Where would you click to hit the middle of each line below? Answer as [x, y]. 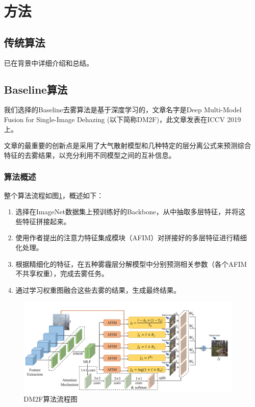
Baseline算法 [36, 89]
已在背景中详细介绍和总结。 [49, 63]
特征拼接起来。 [46, 221]
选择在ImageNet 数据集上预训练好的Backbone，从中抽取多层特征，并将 [127, 212]
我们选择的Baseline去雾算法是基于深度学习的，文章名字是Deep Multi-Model [123, 110]
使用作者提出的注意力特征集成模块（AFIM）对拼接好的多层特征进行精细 [131, 238]
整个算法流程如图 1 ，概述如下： [54, 195]
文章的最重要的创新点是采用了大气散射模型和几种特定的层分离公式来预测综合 [127, 145]
